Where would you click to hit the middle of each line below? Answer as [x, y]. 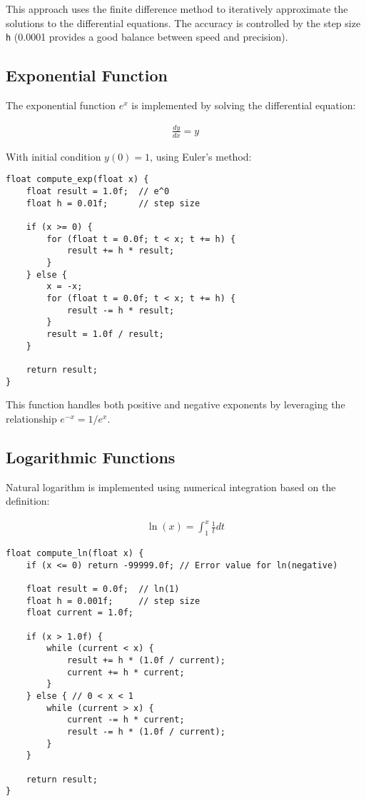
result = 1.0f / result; [105, 334]
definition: [28, 501]
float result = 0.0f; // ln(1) [103, 589]
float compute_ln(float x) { [75, 554]
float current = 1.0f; [80, 613]
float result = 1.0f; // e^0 [98, 192]
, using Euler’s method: [201, 156]
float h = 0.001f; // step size [113, 601]
